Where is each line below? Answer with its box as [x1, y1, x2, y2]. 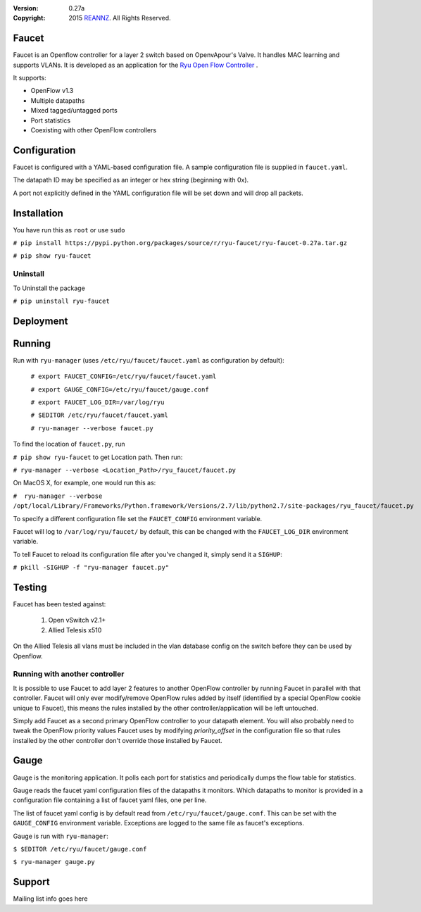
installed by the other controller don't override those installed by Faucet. [13, 736, 223, 744]
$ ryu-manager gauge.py [13, 858, 95, 866]
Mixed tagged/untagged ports [30, 106, 118, 115]
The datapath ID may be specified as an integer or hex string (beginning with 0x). [13, 176, 249, 185]
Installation [13, 207, 63, 219]
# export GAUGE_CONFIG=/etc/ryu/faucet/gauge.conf [30, 385, 209, 394]
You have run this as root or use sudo [13, 225, 125, 234]
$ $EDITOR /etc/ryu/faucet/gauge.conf [13, 845, 147, 853]
